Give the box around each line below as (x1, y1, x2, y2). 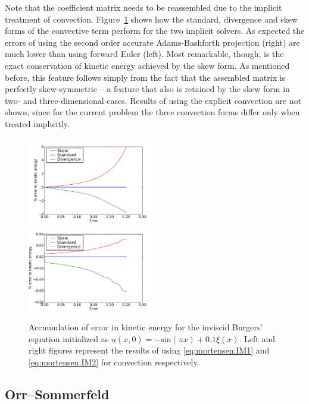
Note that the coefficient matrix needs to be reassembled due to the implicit (5, 1, 282, 13)
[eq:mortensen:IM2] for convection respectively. (29, 356, 199, 368)
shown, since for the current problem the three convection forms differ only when (5, 106, 300, 118)
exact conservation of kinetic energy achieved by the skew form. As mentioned (5, 59, 290, 71)
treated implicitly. (5, 117, 70, 130)
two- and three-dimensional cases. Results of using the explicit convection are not (5, 94, 302, 106)
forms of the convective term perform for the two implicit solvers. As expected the (5, 24, 305, 37)
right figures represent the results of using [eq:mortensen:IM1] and (29, 344, 270, 356)
